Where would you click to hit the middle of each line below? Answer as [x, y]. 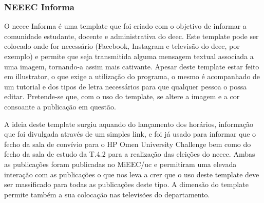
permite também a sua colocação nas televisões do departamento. [107, 194]
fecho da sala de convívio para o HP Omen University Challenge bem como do [128, 144]
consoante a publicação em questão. [60, 106]
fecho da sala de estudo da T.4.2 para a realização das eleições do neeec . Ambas [130, 154]
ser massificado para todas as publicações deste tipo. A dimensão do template [126, 184]
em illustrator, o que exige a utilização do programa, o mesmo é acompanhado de [132, 76]
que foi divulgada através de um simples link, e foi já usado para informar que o [130, 134]
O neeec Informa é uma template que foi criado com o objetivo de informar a [125, 26]
